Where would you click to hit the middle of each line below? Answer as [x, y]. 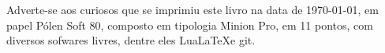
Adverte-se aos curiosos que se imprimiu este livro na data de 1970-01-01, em [192, 9]
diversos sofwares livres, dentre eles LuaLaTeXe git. [131, 40]
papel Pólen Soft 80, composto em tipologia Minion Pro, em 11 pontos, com [190, 25]
